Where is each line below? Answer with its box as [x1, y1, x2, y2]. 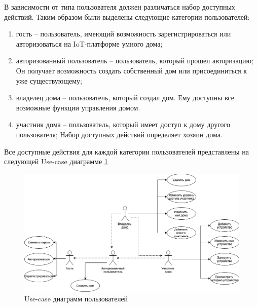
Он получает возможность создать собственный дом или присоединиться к [16, 65, 247, 75]
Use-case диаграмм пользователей [24, 293, 128, 304]
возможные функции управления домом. [16, 102, 140, 112]
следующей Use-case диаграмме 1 [4, 156, 108, 167]
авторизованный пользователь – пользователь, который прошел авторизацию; [16, 55, 253, 66]
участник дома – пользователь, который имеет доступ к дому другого [16, 119, 230, 130]
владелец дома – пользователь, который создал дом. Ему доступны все [16, 92, 235, 103]
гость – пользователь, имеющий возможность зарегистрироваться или [16, 28, 231, 39]
